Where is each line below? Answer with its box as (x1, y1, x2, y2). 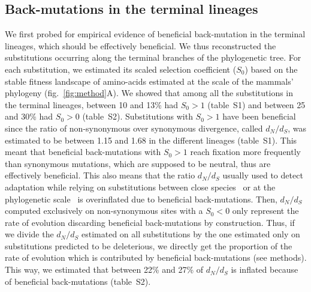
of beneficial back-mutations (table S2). (5, 275, 151, 287)
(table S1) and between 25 (207, 98, 306, 111)
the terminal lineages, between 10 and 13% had (5, 98, 179, 111)
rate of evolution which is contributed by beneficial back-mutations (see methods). (5, 251, 307, 264)
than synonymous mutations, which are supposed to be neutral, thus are (5, 157, 271, 169)
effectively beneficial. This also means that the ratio (5, 169, 195, 181)
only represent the (232, 204, 299, 217)
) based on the (244, 62, 298, 75)
